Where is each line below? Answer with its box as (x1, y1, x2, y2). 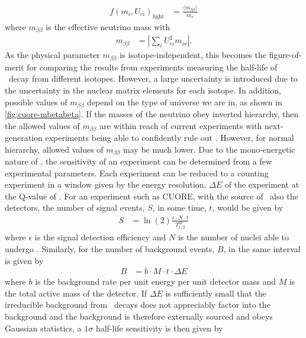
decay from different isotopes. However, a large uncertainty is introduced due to (8, 72, 298, 85)
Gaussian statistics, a (5, 321, 82, 334)
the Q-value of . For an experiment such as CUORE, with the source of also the (5, 189, 298, 202)
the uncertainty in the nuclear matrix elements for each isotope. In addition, (5, 83, 281, 96)
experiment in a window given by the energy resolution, (5, 178, 207, 191)
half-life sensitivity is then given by (95, 321, 223, 334)
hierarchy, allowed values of (5, 143, 104, 155)
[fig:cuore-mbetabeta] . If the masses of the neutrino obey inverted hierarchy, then (5, 107, 299, 120)
